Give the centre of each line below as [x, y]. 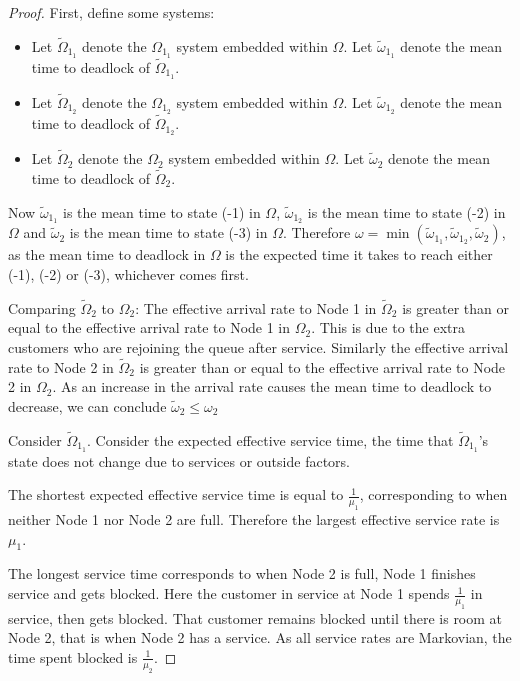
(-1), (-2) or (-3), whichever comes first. [128, 273]
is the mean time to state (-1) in [162, 211]
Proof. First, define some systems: [111, 12]
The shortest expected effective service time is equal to [176, 494]
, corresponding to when [433, 494]
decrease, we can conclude [87, 405]
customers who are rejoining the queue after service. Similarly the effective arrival [258, 346]
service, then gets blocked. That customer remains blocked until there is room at [255, 617]
